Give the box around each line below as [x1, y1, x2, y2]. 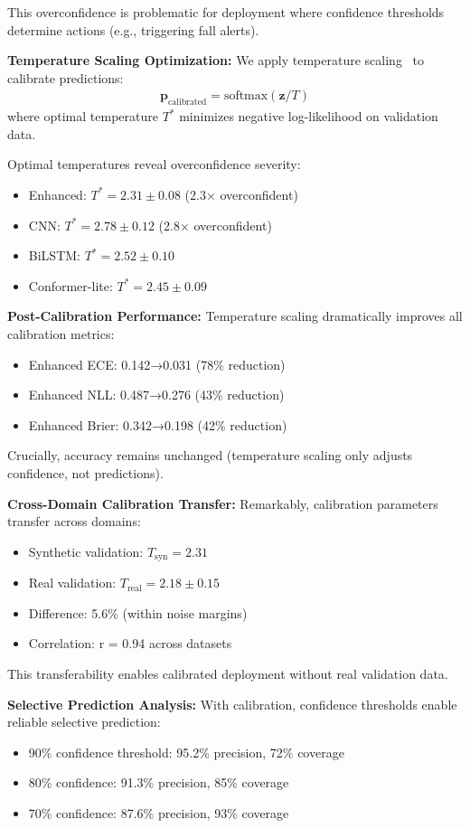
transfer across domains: [7, 512, 141, 531]
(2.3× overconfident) [184, 184, 298, 203]
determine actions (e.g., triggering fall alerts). [7, 20, 259, 39]
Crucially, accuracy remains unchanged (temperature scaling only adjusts [7, 446, 413, 465]
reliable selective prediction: [7, 712, 161, 731]
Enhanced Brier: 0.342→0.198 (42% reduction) [28, 415, 287, 434]
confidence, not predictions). [7, 463, 164, 482]
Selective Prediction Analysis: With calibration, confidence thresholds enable [7, 694, 457, 713]
